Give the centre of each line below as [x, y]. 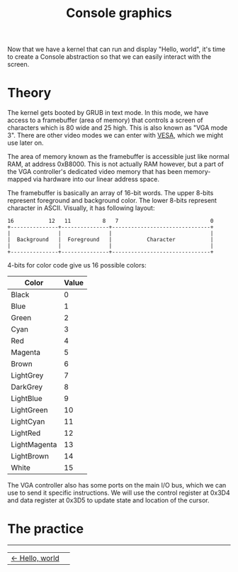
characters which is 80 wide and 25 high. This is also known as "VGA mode [118, 128]
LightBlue [27, 399]
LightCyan [28, 422]
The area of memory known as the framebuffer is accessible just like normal [119, 157]
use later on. [25, 143]
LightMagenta [34, 445]
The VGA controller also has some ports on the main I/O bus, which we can [117, 485]
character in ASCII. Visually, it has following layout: [81, 208]
